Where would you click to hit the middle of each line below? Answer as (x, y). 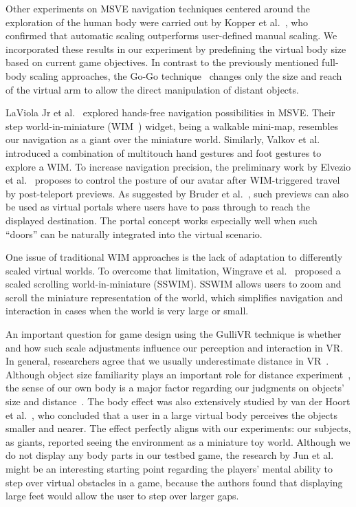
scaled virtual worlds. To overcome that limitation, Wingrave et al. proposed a (173, 270)
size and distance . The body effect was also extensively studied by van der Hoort (178, 401)
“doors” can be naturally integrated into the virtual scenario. (134, 234)
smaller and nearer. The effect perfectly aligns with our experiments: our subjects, (178, 428)
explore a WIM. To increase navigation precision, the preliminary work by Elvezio (178, 166)
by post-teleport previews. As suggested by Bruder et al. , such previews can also (177, 193)
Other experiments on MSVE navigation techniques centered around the (158, 8)
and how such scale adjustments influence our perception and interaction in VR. (175, 347)
